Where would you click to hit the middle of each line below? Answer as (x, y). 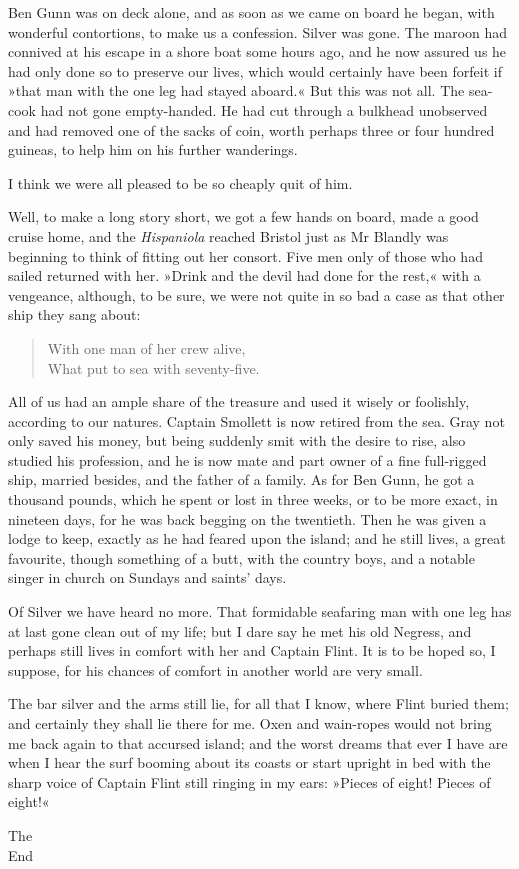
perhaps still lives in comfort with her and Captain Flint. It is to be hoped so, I (252, 650)
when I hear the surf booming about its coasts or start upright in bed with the (249, 762)
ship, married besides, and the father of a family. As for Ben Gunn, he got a (241, 479)
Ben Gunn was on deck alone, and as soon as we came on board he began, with (251, 12)
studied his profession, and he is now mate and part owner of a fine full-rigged (247, 459)
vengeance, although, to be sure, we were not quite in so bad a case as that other (256, 294)
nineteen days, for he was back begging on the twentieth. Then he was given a (247, 518)
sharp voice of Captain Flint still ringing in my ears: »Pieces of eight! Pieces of (249, 781)
